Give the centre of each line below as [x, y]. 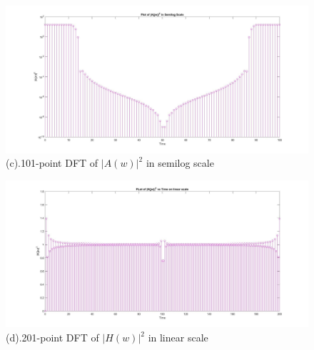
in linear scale [178, 337]
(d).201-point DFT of [52, 337]
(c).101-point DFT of [52, 163]
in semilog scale [180, 163]
